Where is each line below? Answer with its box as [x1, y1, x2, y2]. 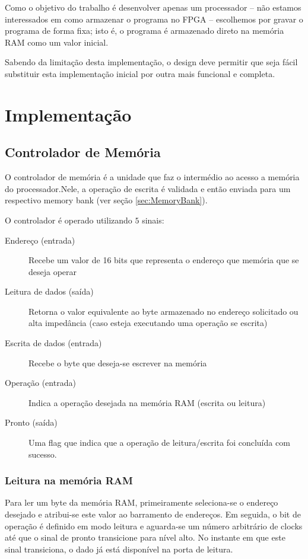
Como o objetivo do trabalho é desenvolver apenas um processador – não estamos [5, 1, 301, 13]
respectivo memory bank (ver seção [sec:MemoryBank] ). [5, 194, 208, 206]
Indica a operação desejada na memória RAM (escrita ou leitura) [28, 396, 266, 408]
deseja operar [28, 265, 77, 277]
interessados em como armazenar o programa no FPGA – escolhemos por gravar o [5, 12, 303, 25]
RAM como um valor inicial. [5, 36, 109, 48]
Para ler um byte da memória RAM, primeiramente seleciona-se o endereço [5, 496, 278, 509]
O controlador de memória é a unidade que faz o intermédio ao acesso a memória [5, 171, 300, 183]
